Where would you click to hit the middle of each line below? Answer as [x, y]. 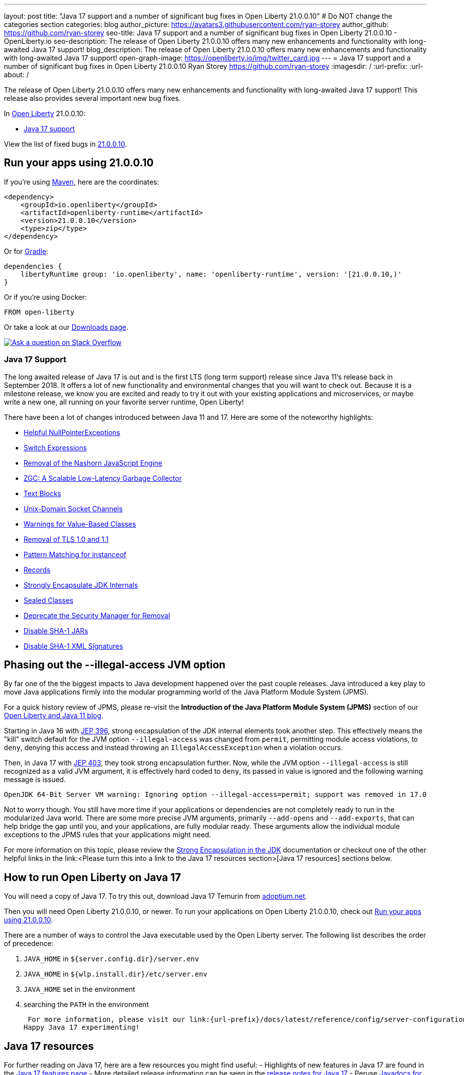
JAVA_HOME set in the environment [79, 989]
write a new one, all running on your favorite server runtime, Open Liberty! [124, 402]
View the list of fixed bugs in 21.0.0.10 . [66, 144]
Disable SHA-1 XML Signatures [73, 646]
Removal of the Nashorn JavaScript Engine [93, 463]
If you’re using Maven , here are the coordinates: [82, 182]
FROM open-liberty [39, 312]
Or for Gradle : [26, 251]
